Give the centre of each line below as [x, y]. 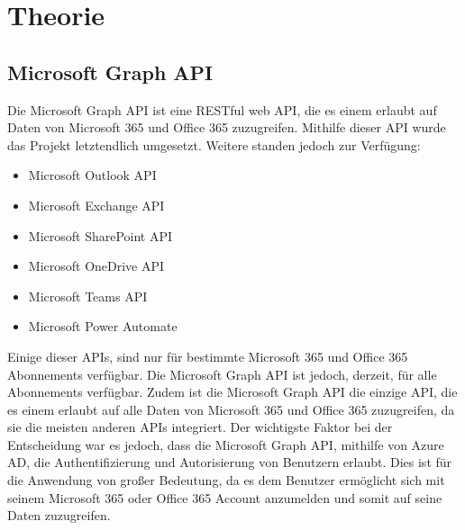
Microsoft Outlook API [92, 175]
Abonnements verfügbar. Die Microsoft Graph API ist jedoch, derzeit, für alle [222, 374]
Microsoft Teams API [88, 296]
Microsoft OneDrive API [96, 266]
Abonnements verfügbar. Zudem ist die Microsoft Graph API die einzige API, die [232, 392]
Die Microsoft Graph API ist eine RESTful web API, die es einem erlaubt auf [222, 109]
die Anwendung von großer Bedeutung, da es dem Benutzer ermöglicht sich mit [226, 480]
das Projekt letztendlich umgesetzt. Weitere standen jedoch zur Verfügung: [214, 144]
